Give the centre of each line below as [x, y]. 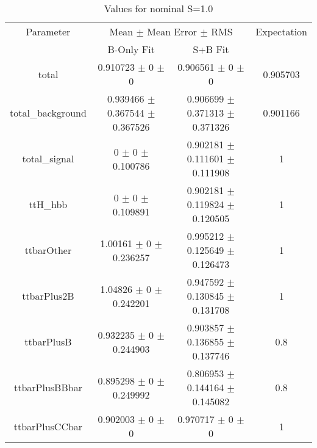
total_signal [48, 158]
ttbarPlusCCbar [48, 426]
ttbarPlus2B [48, 296]
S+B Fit [211, 49]
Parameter [48, 31]
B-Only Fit [131, 49]
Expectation [281, 31]
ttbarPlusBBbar [48, 387]
